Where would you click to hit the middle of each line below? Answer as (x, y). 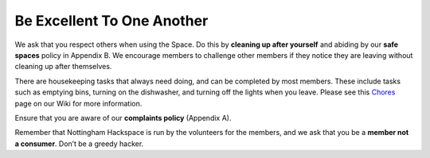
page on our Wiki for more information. (78, 103)
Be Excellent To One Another (111, 21)
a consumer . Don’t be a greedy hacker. (79, 144)
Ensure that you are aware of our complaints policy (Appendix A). (123, 118)
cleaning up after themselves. (63, 67)
